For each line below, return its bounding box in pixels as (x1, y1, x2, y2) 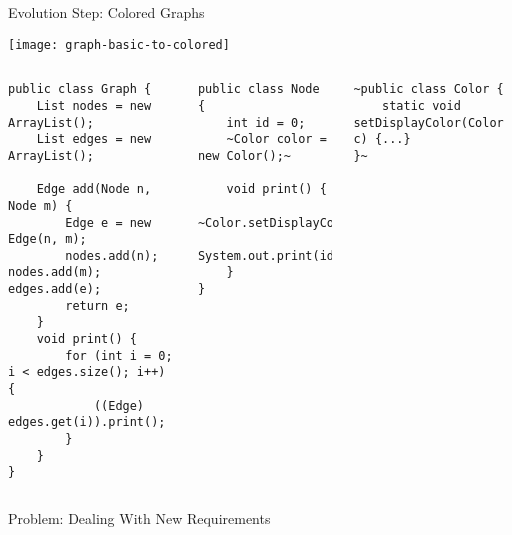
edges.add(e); (8, 282, 102, 297)
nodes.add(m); (8, 265, 102, 280)
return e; (65, 298, 130, 313)
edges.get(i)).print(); (8, 415, 166, 430)
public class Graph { (8, 82, 152, 97)
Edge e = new (65, 215, 152, 230)
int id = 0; (226, 115, 306, 130)
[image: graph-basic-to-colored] (8, 37, 230, 52)
